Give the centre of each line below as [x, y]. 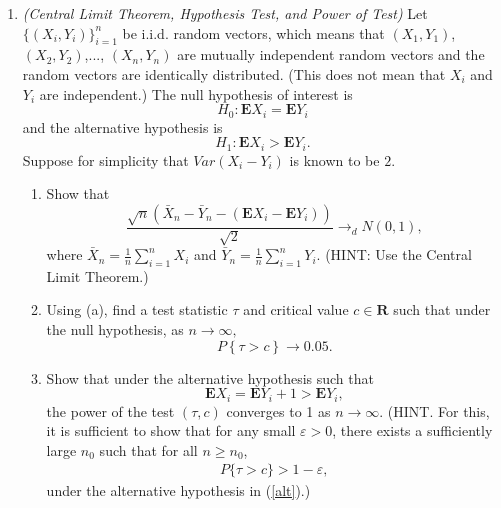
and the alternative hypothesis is [122, 126]
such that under [442, 309]
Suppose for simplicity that [105, 159]
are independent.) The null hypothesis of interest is [196, 93]
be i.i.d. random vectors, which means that [253, 32]
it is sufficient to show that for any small [171, 430]
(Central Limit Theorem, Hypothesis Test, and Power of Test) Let [225, 13]
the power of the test [110, 410]
